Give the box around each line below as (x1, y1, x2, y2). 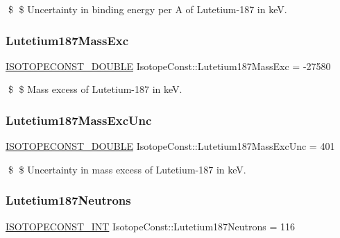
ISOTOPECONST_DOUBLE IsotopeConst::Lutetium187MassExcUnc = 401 (6, 139, 335, 153)
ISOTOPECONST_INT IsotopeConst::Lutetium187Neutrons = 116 (6, 219, 295, 233)
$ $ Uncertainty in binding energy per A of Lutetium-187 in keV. (8, 2, 287, 16)
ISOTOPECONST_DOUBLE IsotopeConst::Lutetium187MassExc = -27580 (6, 58, 331, 73)
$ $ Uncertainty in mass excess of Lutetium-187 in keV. (8, 162, 246, 176)
